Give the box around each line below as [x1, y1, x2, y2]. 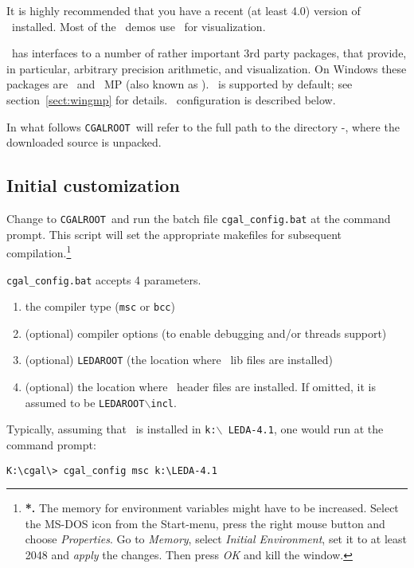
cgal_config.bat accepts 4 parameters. [6, 271, 201, 288]
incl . [150, 394, 177, 410]
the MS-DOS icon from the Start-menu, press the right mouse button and [25, 515, 385, 531]
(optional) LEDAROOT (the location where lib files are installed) [25, 351, 333, 368]
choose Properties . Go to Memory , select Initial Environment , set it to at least [25, 531, 408, 547]
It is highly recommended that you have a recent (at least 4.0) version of [6, 2, 361, 18]
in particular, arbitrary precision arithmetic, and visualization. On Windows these [6, 60, 407, 76]
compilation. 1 [6, 242, 72, 260]
